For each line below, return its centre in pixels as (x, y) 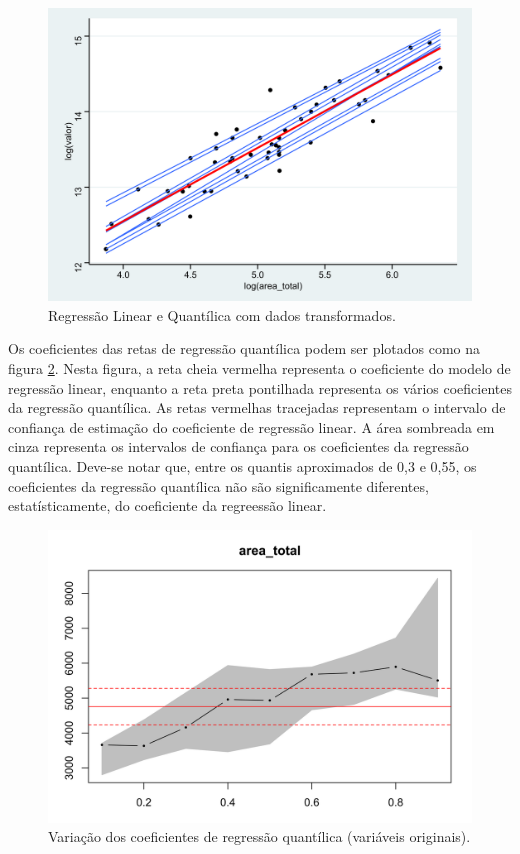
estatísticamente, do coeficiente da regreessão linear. (167, 505)
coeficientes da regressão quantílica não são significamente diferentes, (218, 485)
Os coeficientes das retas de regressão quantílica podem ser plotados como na (244, 348)
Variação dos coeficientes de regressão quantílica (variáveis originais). (259, 836)
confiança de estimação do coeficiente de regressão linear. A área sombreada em (251, 426)
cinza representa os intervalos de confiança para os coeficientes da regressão (238, 446)
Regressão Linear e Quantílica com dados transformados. (222, 314)
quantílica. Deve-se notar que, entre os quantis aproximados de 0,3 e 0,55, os (242, 465)
